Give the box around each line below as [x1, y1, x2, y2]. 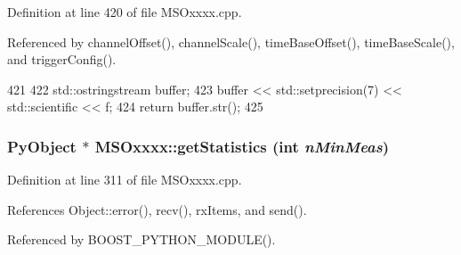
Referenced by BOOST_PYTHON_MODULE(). [7, 230, 276, 249]
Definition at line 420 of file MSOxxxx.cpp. [7, 3, 242, 21]
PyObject [7, 135, 77, 157]
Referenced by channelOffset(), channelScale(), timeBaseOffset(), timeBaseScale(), [7, 32, 455, 51]
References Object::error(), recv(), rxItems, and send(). [7, 200, 307, 218]
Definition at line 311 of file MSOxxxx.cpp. [7, 170, 242, 189]
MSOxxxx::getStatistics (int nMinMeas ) [94, 135, 390, 157]
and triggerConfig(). [7, 50, 117, 69]
